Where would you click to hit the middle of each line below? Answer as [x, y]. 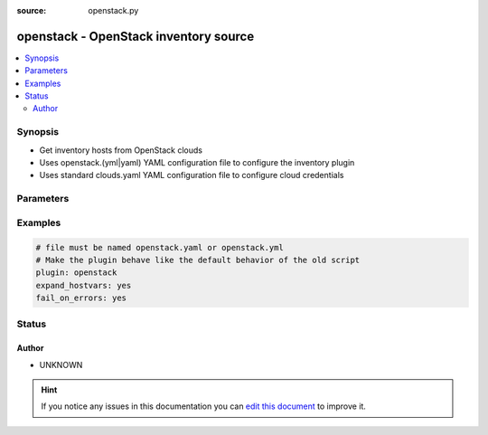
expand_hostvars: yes [84, 285]
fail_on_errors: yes [81, 298]
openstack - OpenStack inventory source [136, 36]
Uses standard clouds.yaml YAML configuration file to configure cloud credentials [192, 175]
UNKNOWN [61, 364]
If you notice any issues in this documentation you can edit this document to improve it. [203, 406]
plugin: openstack [76, 273]
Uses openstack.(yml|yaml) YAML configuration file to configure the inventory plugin [197, 162]
